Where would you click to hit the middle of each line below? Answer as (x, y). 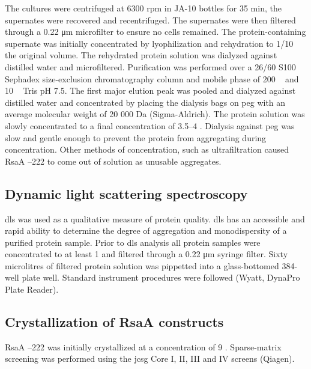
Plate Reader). (32, 289)
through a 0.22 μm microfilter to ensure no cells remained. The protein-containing (155, 32)
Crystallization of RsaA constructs (114, 322)
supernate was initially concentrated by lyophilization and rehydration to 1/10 (149, 43)
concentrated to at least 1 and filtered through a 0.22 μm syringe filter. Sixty (146, 254)
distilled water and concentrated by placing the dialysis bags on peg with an (145, 102)
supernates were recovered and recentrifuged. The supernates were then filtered (150, 20)
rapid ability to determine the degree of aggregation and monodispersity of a (146, 230)
